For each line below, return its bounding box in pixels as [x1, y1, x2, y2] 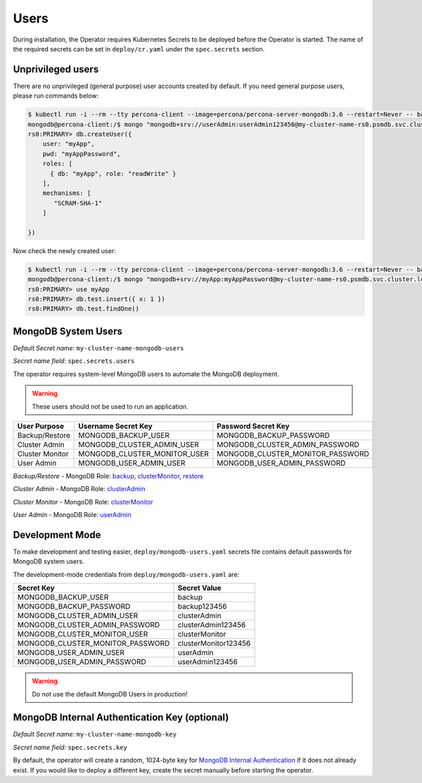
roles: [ [42, 160, 73, 168]
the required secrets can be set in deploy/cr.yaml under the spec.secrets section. [13, 44, 265, 53]
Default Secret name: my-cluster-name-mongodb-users [13, 343, 184, 352]
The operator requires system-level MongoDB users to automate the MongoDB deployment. [13, 369, 279, 378]
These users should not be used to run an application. [32, 402, 188, 411]
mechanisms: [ [42, 189, 91, 197]
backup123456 [177, 601, 227, 611]
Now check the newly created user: [13, 246, 116, 255]
